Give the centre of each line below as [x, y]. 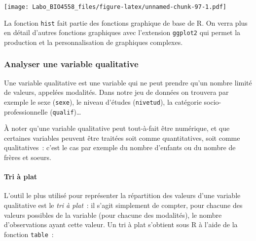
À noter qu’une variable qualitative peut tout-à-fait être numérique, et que [117, 128]
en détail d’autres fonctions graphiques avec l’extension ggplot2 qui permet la [122, 32]
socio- [213, 101]
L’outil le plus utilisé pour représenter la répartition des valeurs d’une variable [122, 195]
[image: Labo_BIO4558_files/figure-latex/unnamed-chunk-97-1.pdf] [115, 7]
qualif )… [67, 111]
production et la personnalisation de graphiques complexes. [93, 42]
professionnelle [26, 111]
